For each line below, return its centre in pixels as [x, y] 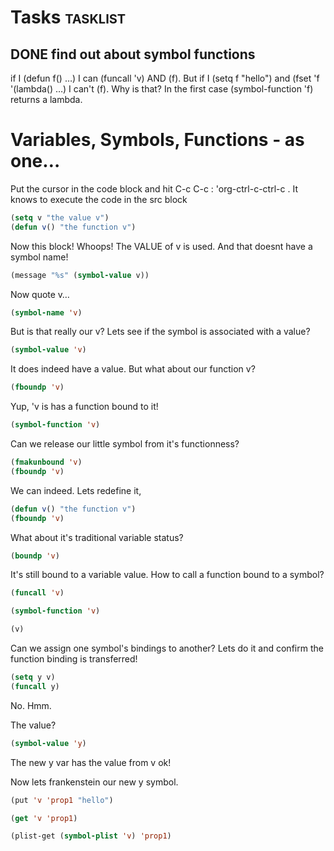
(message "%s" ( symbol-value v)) [80, 275]
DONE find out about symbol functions [133, 54]
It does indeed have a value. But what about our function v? [133, 369]
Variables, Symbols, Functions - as [157, 140]
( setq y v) [33, 677]
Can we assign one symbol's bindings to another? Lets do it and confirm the [167, 648]
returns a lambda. [46, 99]
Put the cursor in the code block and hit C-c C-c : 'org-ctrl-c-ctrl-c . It [154, 188]
